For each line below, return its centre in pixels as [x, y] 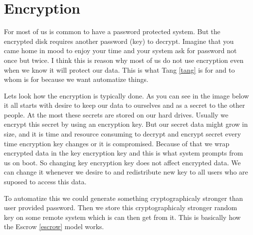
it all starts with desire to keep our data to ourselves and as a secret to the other [125, 105]
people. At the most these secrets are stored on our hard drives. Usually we [116, 114]
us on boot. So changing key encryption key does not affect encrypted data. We [122, 162]
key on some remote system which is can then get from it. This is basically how [122, 217]
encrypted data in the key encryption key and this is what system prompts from [124, 153]
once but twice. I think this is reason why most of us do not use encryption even [124, 60]
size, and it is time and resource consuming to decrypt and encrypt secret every [123, 134]
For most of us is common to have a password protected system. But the [112, 31]
